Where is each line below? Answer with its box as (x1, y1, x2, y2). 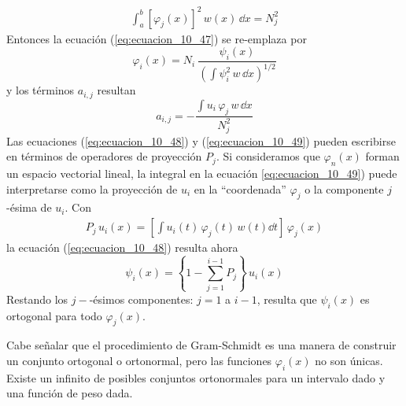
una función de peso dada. (6, 385, 133, 401)
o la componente (304, 180, 384, 197)
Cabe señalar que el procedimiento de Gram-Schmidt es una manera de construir (6, 337, 397, 353)
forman (365, 148, 400, 164)
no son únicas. (315, 352, 383, 368)
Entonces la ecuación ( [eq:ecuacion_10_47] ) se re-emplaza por (6, 30, 307, 46)
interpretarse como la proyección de (6, 180, 178, 197)
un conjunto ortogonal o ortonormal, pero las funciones (6, 352, 272, 368)
